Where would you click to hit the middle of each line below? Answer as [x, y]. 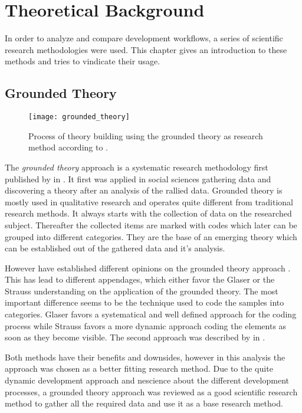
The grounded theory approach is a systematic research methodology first [137, 167]
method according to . [68, 147]
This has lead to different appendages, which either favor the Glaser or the [140, 279]
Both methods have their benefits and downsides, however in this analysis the [145, 357]
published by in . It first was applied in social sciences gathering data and [138, 178]
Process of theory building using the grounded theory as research [146, 135]
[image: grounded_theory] [79, 117]
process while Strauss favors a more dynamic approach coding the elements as [146, 325]
